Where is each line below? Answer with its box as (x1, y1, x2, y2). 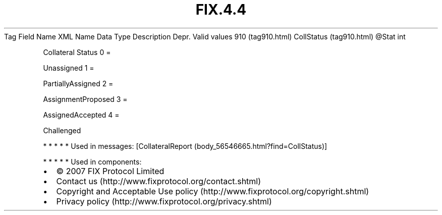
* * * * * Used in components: (43, 157, 142, 166)
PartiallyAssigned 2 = (43, 79, 114, 88)
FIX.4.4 (195, 1, 247, 18)
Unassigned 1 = (43, 63, 94, 72)
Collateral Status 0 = (43, 47, 111, 57)
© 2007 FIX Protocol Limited (56, 166, 164, 176)
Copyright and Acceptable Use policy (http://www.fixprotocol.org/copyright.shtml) (56, 186, 369, 196)
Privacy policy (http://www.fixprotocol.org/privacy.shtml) (56, 196, 272, 206)
